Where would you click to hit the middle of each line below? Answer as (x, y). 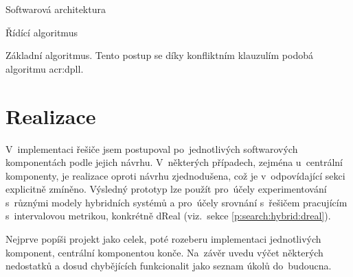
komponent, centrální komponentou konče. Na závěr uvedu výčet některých (164, 252)
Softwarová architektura (56, 9)
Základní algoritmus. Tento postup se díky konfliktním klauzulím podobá (159, 55)
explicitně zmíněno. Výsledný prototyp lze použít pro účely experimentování (166, 189)
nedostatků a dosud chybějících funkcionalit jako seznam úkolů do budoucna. (169, 266)
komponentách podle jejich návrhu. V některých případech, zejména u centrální (174, 162)
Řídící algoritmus (42, 32)
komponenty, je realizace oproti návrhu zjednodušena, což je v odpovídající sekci (175, 175)
